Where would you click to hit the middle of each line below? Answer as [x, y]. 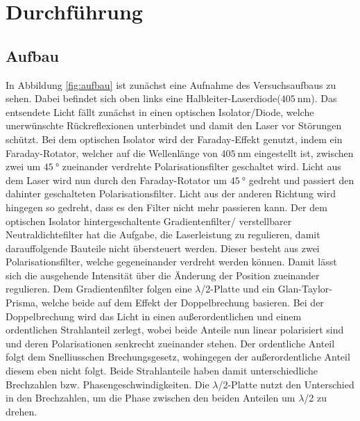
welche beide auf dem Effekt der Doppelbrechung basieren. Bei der [182, 303]
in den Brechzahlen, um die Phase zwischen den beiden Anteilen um [151, 398]
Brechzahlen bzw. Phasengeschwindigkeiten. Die [108, 384]
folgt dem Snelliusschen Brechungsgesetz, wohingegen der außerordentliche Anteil [178, 357]
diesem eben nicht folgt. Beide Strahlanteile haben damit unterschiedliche [162, 371]
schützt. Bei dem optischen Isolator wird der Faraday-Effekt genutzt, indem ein [174, 139]
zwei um [23, 166]
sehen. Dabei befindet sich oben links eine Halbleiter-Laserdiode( [143, 98]
